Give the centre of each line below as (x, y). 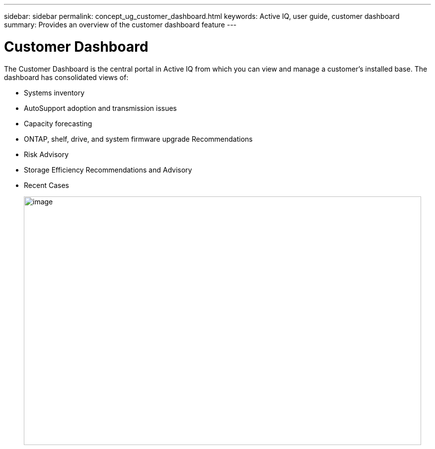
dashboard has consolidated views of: (66, 77)
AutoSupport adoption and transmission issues (100, 108)
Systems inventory (54, 92)
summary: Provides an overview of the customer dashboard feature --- (120, 25)
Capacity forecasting (58, 123)
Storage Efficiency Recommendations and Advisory (108, 170)
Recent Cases (46, 185)
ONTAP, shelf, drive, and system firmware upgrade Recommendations (138, 139)
